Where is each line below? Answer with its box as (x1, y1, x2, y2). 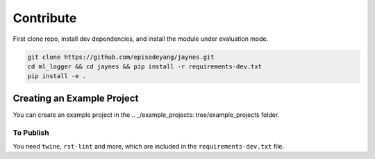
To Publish (12, 128, 49, 138)
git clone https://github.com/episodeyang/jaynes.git (27, 53, 215, 61)
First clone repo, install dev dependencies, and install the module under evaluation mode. (12, 35, 269, 43)
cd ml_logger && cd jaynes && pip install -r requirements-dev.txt (27, 62, 262, 71)
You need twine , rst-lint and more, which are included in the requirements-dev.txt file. (12, 142, 285, 150)
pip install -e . (27, 73, 87, 80)
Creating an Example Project (12, 92, 139, 104)
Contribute (12, 10, 77, 26)
